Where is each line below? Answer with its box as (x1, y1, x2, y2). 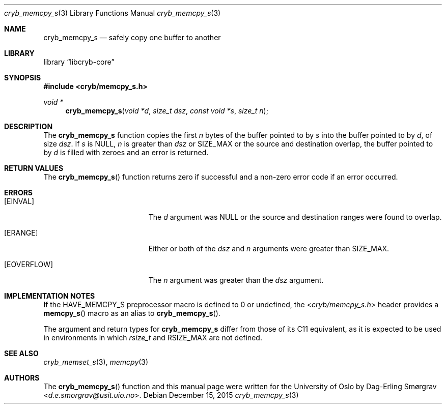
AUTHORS (4, 373, 40, 382)
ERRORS (4, 188, 33, 197)
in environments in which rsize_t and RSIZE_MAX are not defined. (43, 333, 262, 342)
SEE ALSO (4, 349, 39, 358)
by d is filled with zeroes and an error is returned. (43, 148, 209, 157)
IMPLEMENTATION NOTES (4, 292, 95, 300)
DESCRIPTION (4, 122, 53, 131)
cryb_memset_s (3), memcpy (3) (43, 358, 149, 366)
